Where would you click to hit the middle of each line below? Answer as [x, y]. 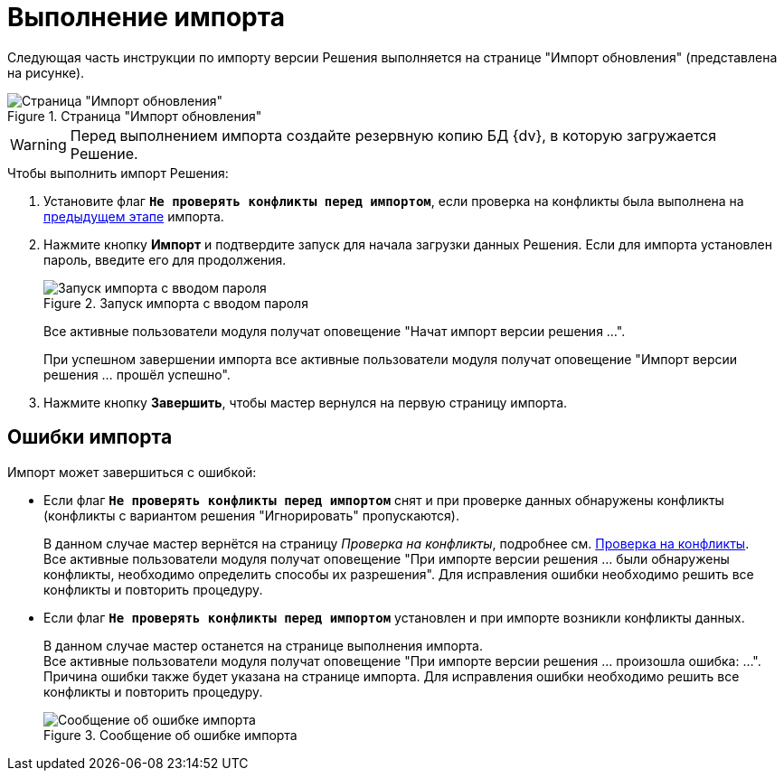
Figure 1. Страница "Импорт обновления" [135, 116]
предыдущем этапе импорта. [134, 216]
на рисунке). [46, 72]
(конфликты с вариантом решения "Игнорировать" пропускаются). [252, 515]
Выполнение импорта [146, 17]
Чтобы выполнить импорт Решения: [118, 173]
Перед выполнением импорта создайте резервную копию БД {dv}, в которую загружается [393, 135]
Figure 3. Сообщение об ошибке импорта [170, 735]
